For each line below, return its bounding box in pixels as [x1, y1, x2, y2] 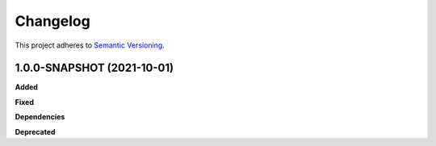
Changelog [15, 12, 90, 30]
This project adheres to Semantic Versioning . [15, 40, 165, 50]
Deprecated [15, 127, 56, 136]
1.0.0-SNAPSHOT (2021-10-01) [15, 61, 174, 75]
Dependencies [15, 112, 65, 122]
